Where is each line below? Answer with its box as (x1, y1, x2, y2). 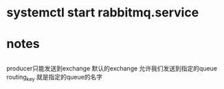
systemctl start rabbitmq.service (6, 5, 199, 21)
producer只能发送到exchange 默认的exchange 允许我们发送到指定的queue (6, 64, 218, 73)
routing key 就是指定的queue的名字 (6, 73, 103, 83)
